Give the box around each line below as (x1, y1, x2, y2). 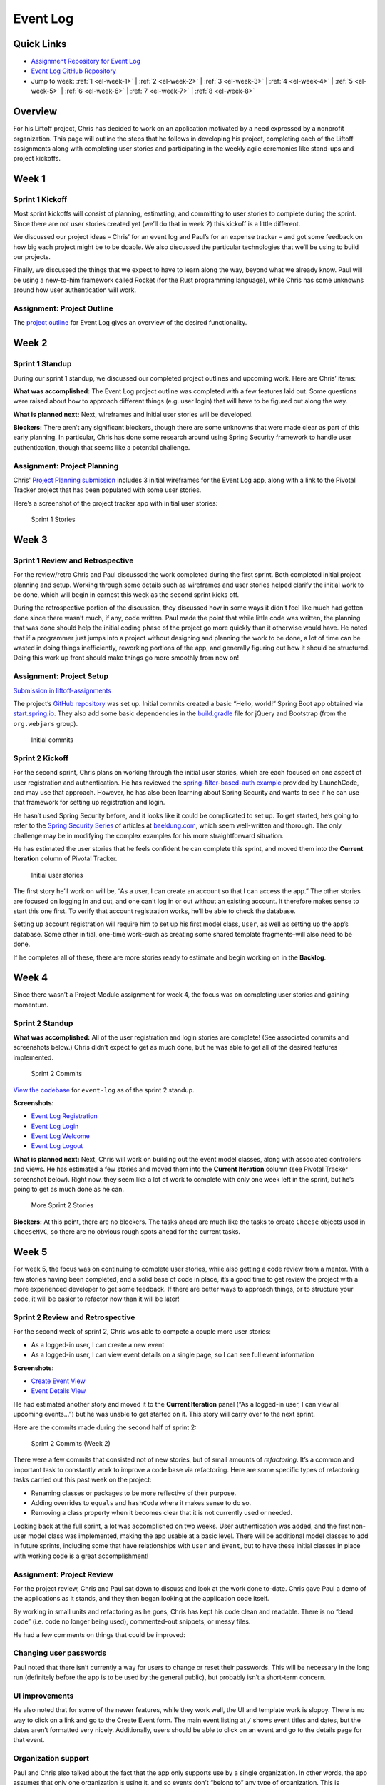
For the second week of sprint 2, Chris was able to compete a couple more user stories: (13, 1327, 271, 1336)
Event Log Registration (31, 1112, 98, 1120)
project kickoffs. (13, 154, 61, 163)
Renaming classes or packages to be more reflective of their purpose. (31, 1489, 237, 1497)
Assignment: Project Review (13, 1569, 113, 1579)
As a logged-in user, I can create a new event (31, 1340, 165, 1349)
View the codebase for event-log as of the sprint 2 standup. (13, 1085, 195, 1094)
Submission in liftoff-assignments (13, 686, 112, 695)
